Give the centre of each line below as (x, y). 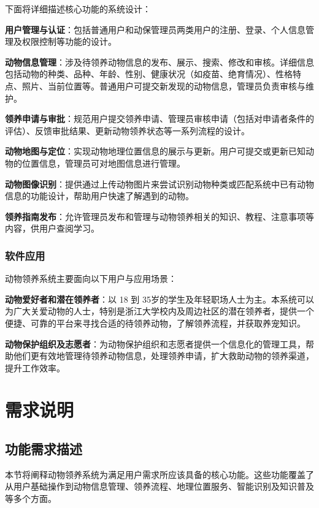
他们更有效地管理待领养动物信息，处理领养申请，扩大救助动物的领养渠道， (163, 356)
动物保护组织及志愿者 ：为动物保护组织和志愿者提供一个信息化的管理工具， (155, 343)
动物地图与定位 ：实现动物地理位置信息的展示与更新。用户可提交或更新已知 (155, 151)
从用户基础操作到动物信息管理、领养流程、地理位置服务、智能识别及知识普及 (159, 486)
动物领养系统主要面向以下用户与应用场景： (91, 279)
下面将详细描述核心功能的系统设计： (78, 9)
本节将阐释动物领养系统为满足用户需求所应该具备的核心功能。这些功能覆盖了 (159, 474)
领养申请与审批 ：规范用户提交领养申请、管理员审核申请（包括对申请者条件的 (159, 119)
